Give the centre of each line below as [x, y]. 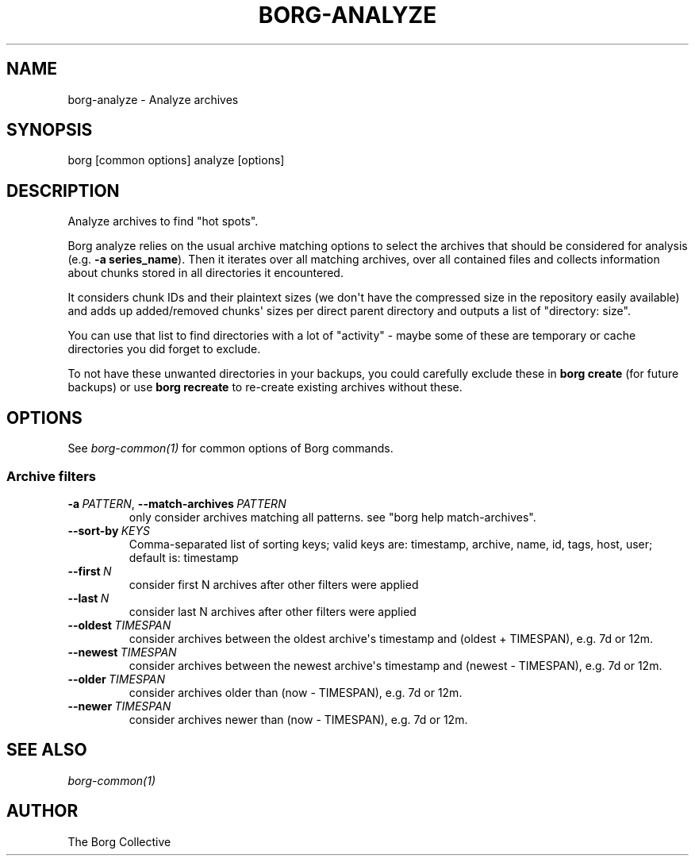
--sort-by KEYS [109, 530]
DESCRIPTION [63, 190]
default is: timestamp [184, 557]
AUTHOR [42, 811]
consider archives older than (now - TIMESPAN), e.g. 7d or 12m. [296, 692]
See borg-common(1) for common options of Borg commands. [230, 448]
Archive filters [52, 476]
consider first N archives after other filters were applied [274, 584]
